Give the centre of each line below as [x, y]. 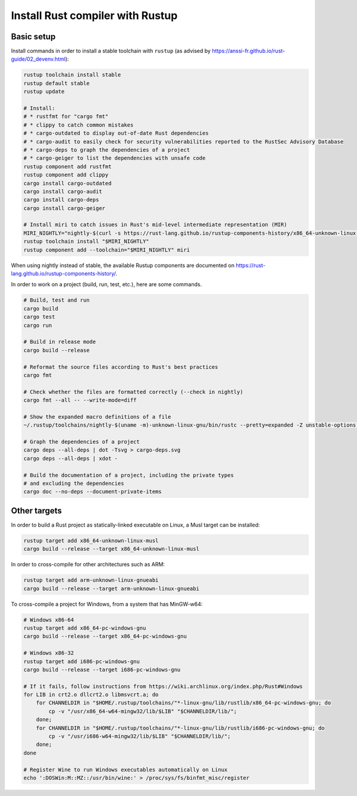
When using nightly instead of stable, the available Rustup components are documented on [123, 265]
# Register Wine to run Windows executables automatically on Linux [126, 770]
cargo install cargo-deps [61, 200]
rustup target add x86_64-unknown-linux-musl [91, 540]
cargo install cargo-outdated [68, 183]
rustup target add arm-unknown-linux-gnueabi [91, 580]
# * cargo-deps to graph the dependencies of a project [107, 150]
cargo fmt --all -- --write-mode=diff [80, 400]
